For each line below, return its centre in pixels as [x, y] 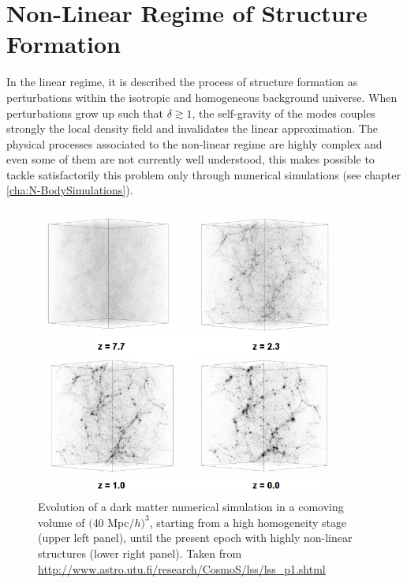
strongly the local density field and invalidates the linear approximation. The [192, 128]
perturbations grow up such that [85, 113]
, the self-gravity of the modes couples [284, 113]
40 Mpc [111, 522]
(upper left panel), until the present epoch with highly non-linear [195, 538]
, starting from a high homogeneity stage [248, 522]
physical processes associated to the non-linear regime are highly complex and [194, 143]
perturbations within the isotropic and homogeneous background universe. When [202, 97]
